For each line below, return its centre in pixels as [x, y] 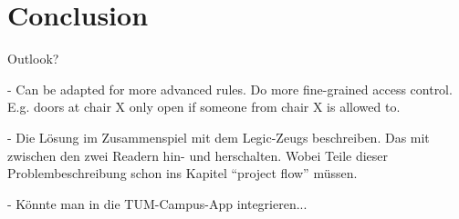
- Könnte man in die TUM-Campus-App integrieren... [157, 203]
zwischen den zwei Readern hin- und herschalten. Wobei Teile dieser [198, 155]
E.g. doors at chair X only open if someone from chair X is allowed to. [204, 107]
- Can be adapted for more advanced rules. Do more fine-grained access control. [230, 89]
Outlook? [33, 59]
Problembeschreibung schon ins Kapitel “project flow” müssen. [183, 173]
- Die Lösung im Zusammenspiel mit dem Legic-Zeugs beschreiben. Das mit [219, 137]
